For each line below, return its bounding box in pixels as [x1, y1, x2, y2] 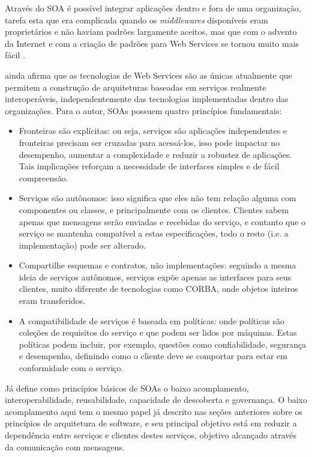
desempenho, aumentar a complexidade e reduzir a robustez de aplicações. [19, 148, 292, 160]
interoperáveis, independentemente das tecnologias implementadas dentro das [5, 92, 289, 105]
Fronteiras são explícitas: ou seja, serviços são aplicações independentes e [19, 124, 287, 137]
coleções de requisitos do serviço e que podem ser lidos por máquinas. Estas [19, 326, 297, 339]
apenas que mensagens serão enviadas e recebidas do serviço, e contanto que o [19, 215, 306, 228]
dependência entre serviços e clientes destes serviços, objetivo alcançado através [5, 429, 297, 441]
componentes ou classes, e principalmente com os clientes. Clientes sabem [19, 203, 289, 216]
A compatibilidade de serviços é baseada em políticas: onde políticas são [19, 314, 285, 327]
